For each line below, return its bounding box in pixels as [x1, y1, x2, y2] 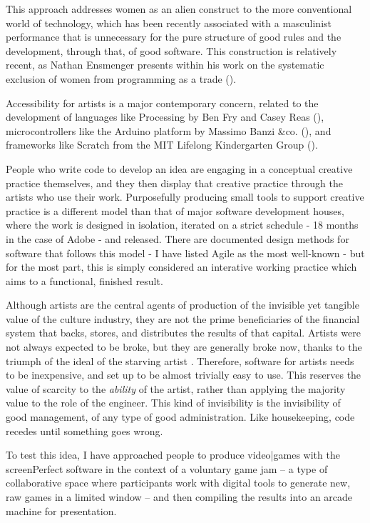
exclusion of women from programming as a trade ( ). [6, 71, 237, 86]
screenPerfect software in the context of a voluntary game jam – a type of [6, 461, 328, 476]
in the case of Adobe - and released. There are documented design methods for [6, 231, 349, 246]
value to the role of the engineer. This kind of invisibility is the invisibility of [6, 395, 341, 410]
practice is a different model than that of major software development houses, [6, 203, 344, 218]
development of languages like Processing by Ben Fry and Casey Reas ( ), [6, 109, 324, 124]
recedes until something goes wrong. [6, 423, 163, 438]
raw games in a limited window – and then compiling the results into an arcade [6, 489, 353, 504]
